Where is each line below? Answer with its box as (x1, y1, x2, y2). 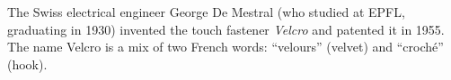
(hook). (7, 54, 48, 73)
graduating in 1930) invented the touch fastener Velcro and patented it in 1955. (7, 20, 445, 38)
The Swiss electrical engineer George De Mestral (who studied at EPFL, (7, 3, 405, 20)
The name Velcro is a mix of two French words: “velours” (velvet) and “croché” (7, 37, 444, 56)
